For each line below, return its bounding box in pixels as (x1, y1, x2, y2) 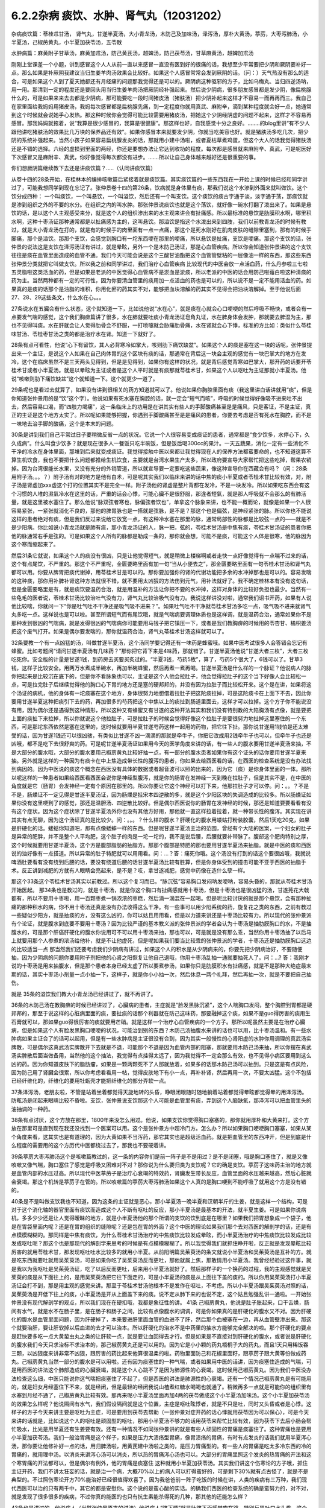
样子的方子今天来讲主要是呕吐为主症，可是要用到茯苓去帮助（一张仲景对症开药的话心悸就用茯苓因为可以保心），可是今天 (11, 1408, 309, 1416)
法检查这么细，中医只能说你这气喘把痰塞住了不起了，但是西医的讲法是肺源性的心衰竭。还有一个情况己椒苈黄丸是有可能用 (11, 1375, 312, 1382)
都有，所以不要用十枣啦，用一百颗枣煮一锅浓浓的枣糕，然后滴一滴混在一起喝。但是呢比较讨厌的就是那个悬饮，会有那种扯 (11, 895, 312, 902)
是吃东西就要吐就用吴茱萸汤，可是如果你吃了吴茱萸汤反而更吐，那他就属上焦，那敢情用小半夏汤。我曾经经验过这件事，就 (11, 1256, 312, 1264)
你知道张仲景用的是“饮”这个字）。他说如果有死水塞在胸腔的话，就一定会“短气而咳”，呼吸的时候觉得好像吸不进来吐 (11, 394, 292, 402)
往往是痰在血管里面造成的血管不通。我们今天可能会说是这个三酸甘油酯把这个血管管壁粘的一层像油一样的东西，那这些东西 (11, 252, 312, 259)
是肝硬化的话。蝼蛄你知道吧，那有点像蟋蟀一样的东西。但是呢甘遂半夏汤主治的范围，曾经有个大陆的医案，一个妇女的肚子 (11, 825, 312, 832)
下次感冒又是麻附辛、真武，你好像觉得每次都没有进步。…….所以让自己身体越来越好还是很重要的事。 (11, 154, 259, 161)
